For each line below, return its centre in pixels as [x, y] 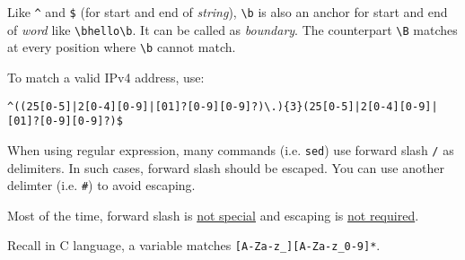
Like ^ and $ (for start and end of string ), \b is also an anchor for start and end [228, 12]
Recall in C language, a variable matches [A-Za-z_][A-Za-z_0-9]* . [194, 245]
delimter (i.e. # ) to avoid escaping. [101, 185]
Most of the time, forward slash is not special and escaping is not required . [213, 215]
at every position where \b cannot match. [122, 47]
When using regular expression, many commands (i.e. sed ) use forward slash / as [231, 149]
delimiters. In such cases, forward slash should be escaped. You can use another [226, 167]
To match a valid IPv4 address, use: [106, 77]
